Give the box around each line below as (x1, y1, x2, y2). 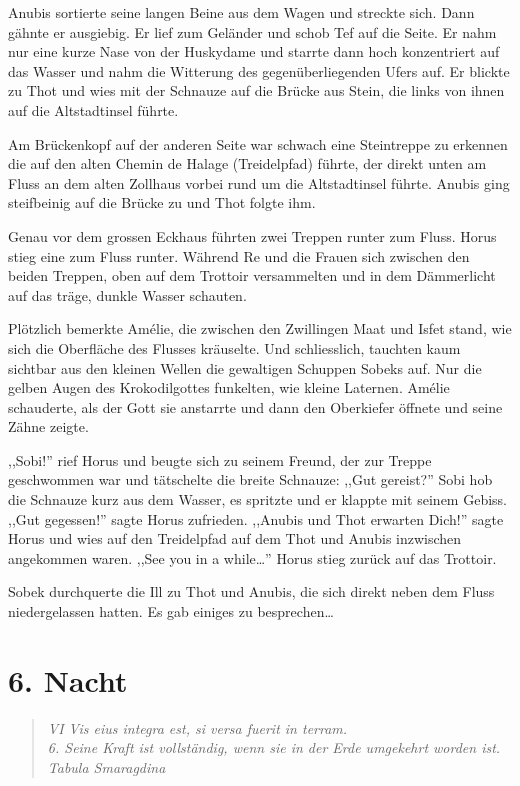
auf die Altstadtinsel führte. (8, 99, 179, 120)
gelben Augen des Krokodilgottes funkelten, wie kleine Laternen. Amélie (8, 377, 450, 398)
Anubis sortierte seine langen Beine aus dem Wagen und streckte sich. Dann (8, 2, 475, 22)
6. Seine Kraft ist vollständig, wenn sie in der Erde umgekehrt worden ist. (47, 737, 501, 758)
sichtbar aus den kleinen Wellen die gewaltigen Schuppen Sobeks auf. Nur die (8, 357, 482, 378)
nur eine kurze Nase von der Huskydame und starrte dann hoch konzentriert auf (8, 41, 500, 62)
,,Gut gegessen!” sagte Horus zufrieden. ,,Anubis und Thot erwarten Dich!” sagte (8, 508, 504, 529)
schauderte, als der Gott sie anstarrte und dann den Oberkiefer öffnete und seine (8, 396, 503, 417)
